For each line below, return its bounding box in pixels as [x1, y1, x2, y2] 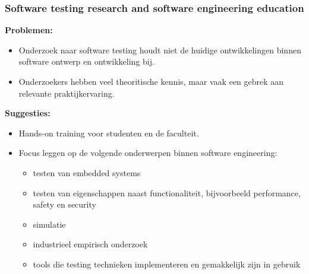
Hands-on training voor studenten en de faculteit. [18, 126, 199, 139]
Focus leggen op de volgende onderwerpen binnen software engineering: [18, 146, 278, 159]
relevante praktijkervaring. [18, 87, 115, 99]
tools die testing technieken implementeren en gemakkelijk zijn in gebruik [33, 257, 301, 270]
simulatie [33, 218, 66, 230]
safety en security [33, 198, 96, 211]
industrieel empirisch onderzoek [33, 238, 148, 250]
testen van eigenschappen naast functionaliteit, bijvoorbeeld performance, [33, 186, 301, 199]
